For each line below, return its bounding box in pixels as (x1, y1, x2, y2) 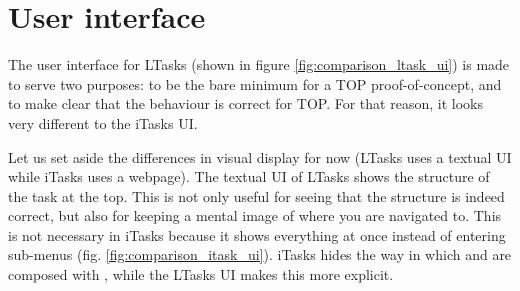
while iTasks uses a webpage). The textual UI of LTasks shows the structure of (8, 166, 490, 187)
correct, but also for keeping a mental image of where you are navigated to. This (8, 205, 502, 226)
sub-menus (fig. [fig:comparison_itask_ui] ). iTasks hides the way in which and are (8, 244, 512, 265)
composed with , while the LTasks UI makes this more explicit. (8, 264, 394, 285)
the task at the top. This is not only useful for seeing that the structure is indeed (8, 185, 505, 206)
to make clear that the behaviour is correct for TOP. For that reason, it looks (8, 93, 483, 114)
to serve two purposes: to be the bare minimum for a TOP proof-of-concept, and (8, 73, 502, 94)
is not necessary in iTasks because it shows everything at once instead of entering (8, 224, 506, 245)
